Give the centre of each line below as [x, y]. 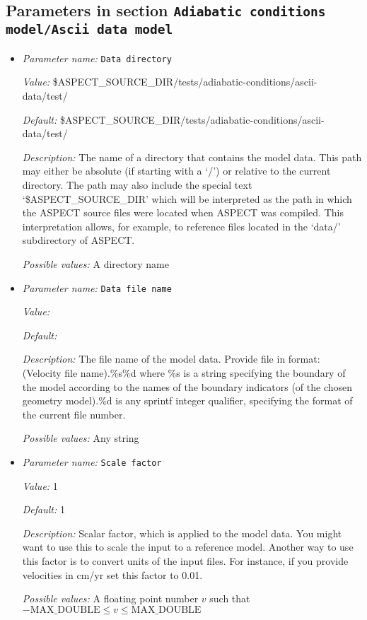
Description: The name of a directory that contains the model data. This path [192, 157]
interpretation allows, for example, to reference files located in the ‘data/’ [181, 226]
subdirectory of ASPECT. [78, 240]
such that [230, 598]
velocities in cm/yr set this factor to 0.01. [112, 574]
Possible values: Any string [81, 438]
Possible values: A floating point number [110, 598]
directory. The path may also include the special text [137, 184]
